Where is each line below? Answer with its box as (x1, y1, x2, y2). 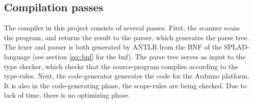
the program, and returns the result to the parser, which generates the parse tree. (4, 32, 249, 42)
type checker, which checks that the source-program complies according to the (4, 61, 238, 71)
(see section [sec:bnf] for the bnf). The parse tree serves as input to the (32, 51, 246, 61)
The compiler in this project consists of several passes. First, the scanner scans (4, 23, 240, 33)
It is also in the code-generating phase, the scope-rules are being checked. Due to (4, 80, 247, 90)
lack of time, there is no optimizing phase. (4, 90, 130, 100)
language (4, 51, 30, 61)
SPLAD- (224, 42, 250, 52)
